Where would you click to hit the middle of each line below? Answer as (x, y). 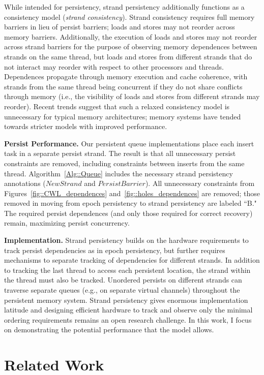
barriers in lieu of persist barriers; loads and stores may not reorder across (120, 27)
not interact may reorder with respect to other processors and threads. (114, 66)
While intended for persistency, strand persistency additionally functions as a (124, 7)
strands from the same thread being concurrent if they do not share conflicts (123, 86)
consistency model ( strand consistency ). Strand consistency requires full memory (129, 17)
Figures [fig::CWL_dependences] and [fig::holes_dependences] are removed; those (132, 193)
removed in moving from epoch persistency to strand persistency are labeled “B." (130, 203)
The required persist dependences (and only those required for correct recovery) (128, 213)
